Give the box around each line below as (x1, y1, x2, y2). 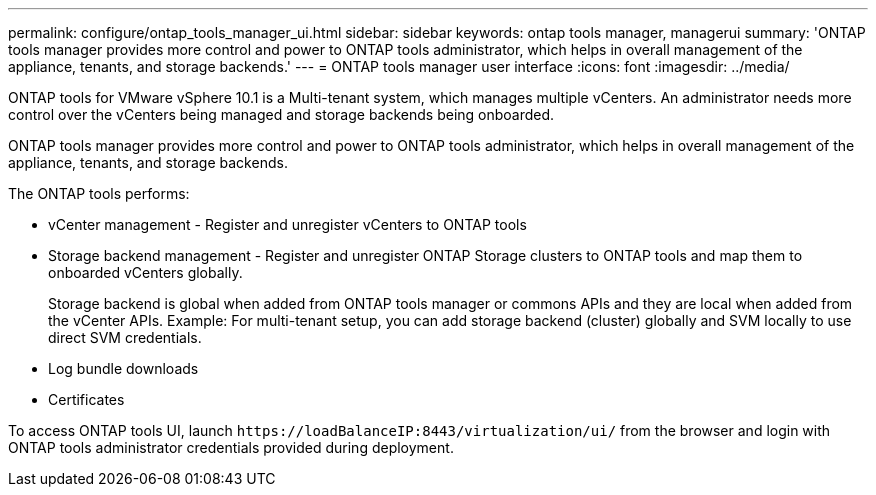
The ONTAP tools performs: (8, 185, 190, 202)
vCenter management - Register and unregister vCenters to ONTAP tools (48, 216, 527, 233)
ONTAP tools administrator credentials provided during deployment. (8, 439, 454, 456)
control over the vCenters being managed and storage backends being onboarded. (8, 106, 555, 123)
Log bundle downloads (48, 360, 199, 377)
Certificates (48, 391, 125, 408)
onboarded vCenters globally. (48, 264, 243, 281)
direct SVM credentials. (48, 329, 202, 346)
